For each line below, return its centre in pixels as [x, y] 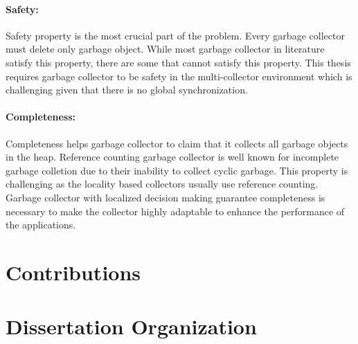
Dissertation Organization [131, 326]
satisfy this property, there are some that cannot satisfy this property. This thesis [178, 62]
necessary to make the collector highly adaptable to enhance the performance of [175, 211]
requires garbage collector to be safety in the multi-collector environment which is [179, 76]
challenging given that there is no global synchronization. [127, 90]
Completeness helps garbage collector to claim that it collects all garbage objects [177, 143]
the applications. [41, 225]
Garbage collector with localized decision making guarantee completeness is [165, 197]
